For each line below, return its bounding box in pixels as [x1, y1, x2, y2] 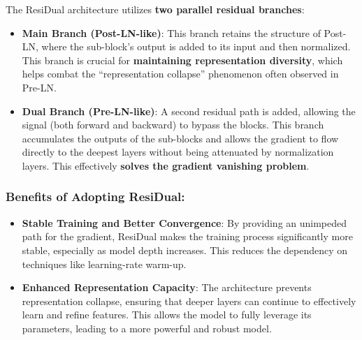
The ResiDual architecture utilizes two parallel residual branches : [6, 2, 305, 16]
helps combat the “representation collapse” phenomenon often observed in [22, 66, 339, 81]
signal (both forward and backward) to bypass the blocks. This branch [22, 117, 324, 132]
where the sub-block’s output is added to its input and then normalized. [41, 39, 351, 54]
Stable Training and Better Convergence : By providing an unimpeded [22, 215, 347, 230]
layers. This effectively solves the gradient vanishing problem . [22, 158, 310, 172]
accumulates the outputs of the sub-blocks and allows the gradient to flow [22, 131, 339, 145]
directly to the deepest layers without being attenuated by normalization [22, 145, 334, 159]
